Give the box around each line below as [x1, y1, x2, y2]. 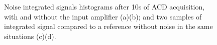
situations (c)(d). [4, 30, 56, 41]
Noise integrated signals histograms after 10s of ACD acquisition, [4, 1, 205, 11]
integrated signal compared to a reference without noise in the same [4, 21, 213, 31]
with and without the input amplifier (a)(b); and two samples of [4, 11, 202, 21]
